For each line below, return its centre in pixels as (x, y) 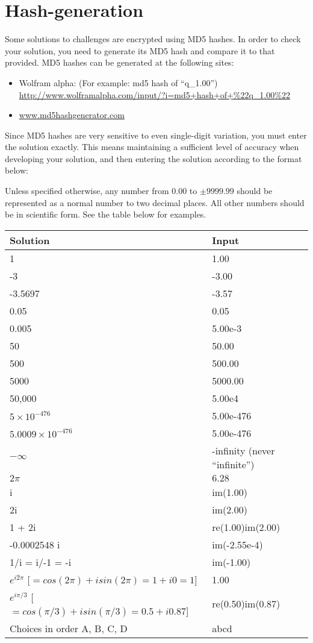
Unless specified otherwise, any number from (87, 191)
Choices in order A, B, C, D (69, 628)
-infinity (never (243, 450)
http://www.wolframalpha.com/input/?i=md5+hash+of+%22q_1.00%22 (154, 94)
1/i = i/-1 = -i (41, 562)
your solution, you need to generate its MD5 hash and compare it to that (140, 50)
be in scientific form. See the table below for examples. (106, 214)
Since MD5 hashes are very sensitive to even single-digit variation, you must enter (156, 135)
